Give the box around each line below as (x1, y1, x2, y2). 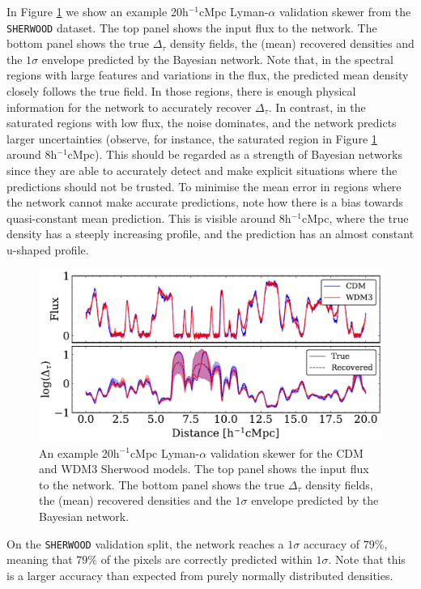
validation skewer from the (279, 3, 411, 19)
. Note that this (328, 551, 406, 568)
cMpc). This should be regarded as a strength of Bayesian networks (67, 146, 403, 163)
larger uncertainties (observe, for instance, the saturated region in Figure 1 (6, 130, 377, 147)
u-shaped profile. (6, 241, 89, 258)
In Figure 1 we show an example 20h (6, 3, 189, 19)
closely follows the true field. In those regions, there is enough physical (6, 83, 356, 100)
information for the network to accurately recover (6, 98, 252, 115)
